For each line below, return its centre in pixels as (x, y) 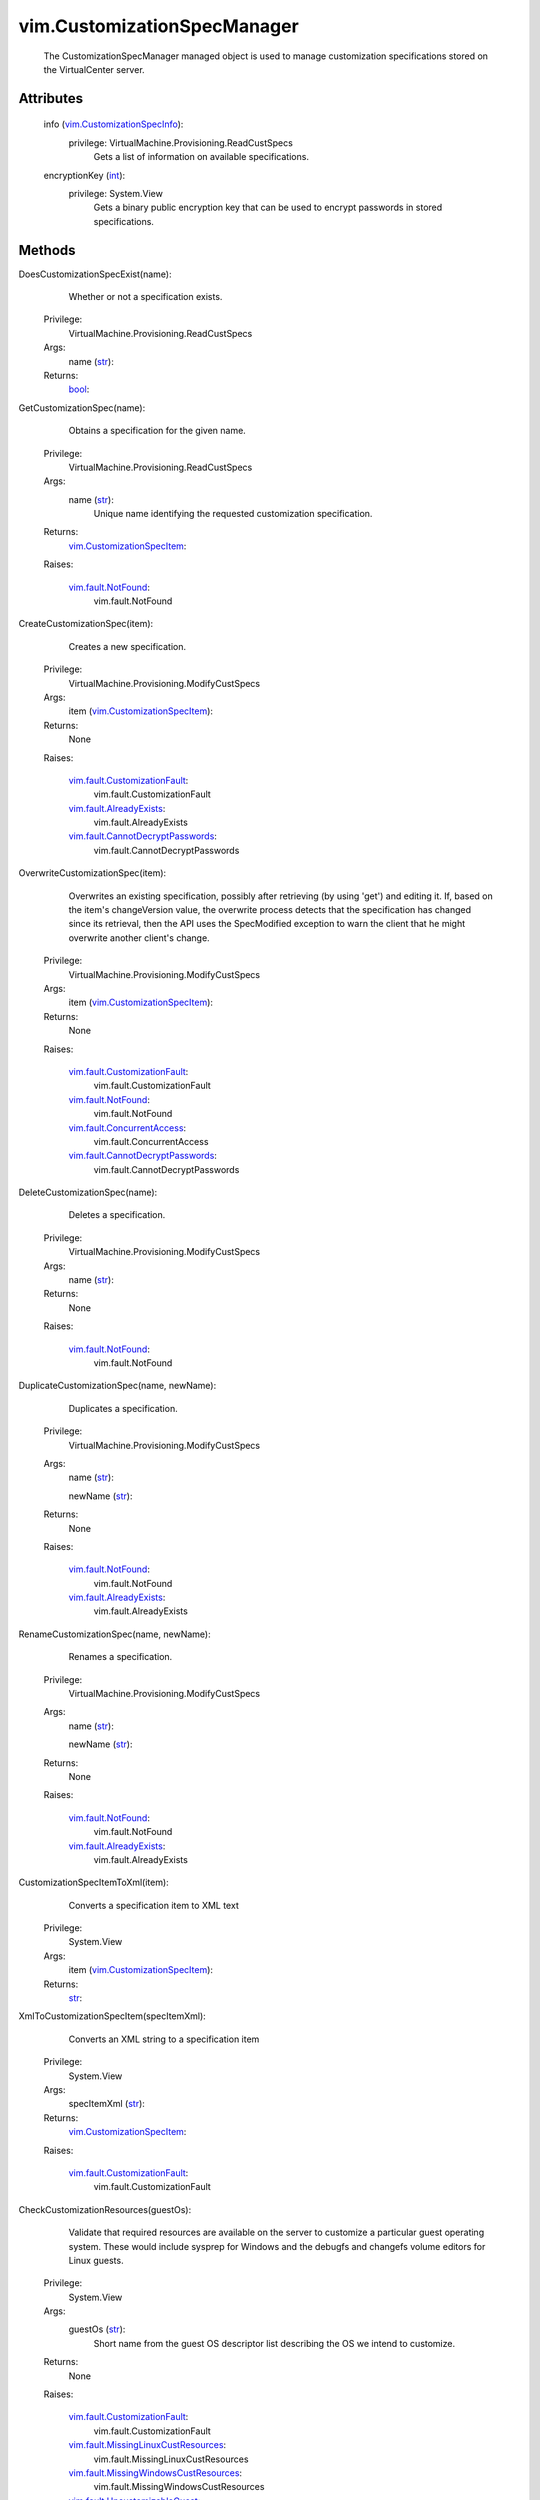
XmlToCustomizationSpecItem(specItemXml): (112, 2016)
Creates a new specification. (127, 646)
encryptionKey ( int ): (84, 175)
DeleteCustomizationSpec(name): (88, 1192)
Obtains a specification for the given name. (157, 431)
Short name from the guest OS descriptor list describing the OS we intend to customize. (274, 2343)
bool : (79, 389)
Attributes (51, 98)
